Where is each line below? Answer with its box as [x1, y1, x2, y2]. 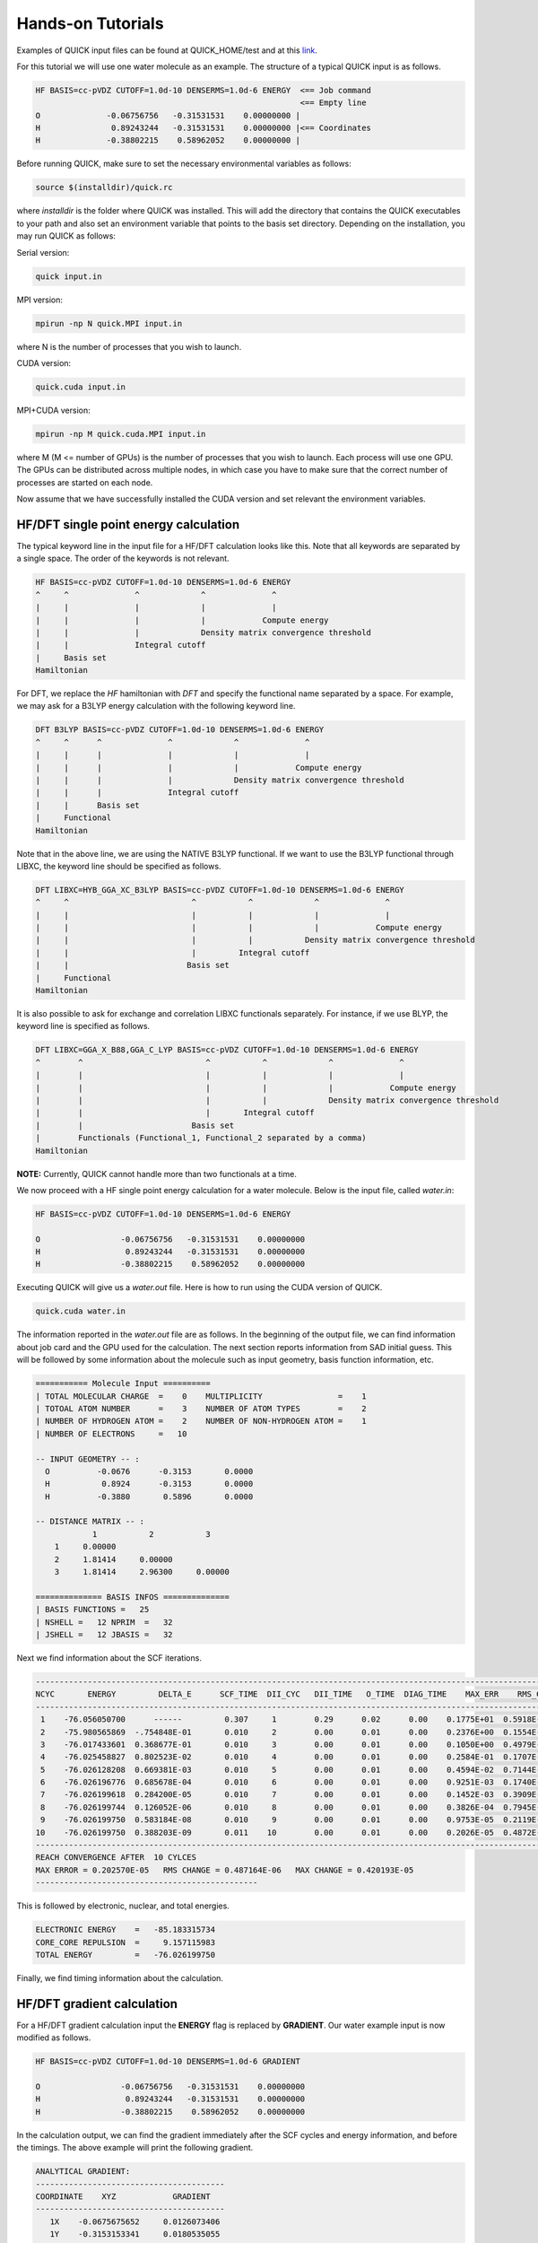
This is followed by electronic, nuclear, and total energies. [16, 1900, 230, 1911]
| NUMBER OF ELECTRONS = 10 [35, 1428, 187, 1439]
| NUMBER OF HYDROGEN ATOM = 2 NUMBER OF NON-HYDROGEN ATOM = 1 [35, 1416, 367, 1427]
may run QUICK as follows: [16, 231, 117, 241]
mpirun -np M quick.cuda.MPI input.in [35, 429, 206, 439]
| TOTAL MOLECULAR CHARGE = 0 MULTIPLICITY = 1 [35, 1391, 367, 1401]
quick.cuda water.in [35, 1306, 126, 1316]
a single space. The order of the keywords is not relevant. [16, 553, 230, 564]
